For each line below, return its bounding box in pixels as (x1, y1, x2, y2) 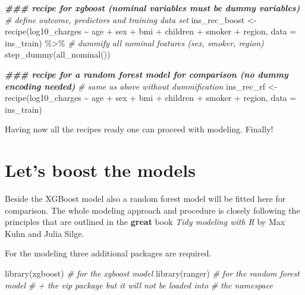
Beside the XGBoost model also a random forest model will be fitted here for (5, 192, 286, 205)
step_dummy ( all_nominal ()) (5, 48, 111, 61)
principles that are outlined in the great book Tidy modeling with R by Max (5, 215, 285, 228)
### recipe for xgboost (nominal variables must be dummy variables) (5, 2, 300, 14)
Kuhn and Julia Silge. (5, 227, 84, 239)
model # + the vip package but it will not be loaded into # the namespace (5, 278, 273, 291)
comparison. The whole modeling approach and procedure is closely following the (5, 204, 300, 216)
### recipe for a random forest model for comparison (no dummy (5, 68, 288, 80)
